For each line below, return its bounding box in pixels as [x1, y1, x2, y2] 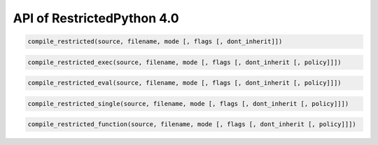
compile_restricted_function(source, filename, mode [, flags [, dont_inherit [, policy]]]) [27, 121, 356, 128]
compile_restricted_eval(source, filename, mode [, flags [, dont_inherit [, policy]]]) [27, 79, 342, 87]
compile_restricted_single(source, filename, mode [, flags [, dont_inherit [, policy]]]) [27, 100, 349, 107]
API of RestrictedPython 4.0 [13, 10, 179, 26]
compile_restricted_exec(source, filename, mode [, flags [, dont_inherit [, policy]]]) [27, 58, 342, 66]
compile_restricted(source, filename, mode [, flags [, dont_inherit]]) [27, 38, 283, 45]
